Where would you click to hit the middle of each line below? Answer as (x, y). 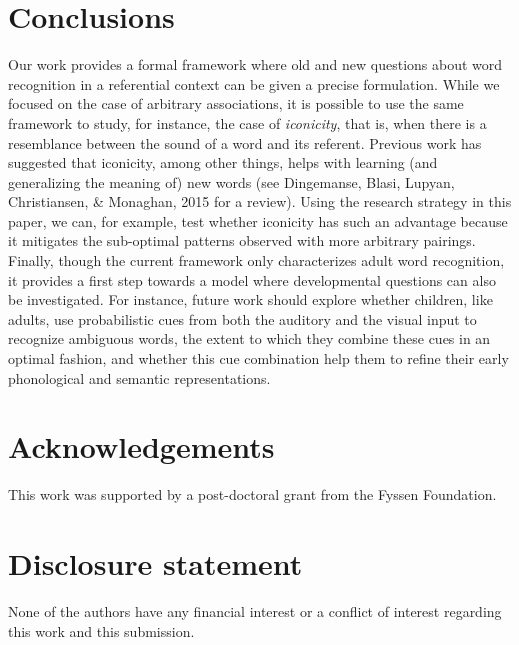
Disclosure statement (155, 563)
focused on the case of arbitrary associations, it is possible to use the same (236, 103)
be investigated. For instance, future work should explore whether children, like (250, 299)
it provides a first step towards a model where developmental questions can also (252, 279)
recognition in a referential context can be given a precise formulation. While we (254, 83)
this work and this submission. (101, 630)
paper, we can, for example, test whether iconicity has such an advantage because (258, 220)
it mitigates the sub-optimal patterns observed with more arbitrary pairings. (242, 240)
